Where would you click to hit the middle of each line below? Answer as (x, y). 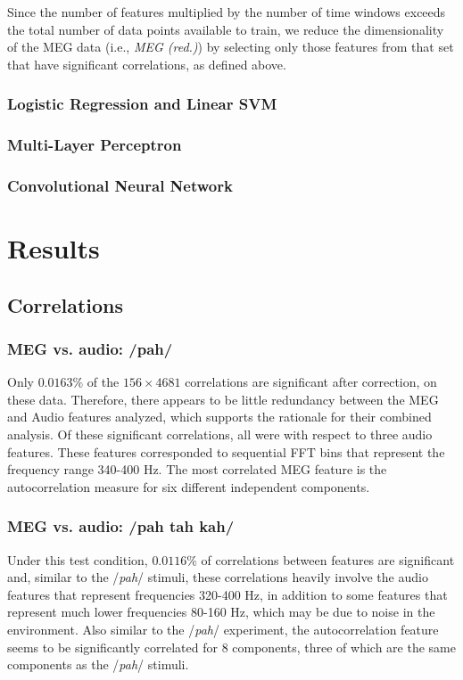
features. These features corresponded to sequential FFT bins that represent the (226, 451)
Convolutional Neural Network (120, 185)
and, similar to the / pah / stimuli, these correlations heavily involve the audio (218, 577)
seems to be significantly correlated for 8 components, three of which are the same (231, 647)
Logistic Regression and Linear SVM (142, 104)
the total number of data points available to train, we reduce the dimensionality (226, 29)
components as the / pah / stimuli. (98, 664)
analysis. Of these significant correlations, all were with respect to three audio (220, 434)
